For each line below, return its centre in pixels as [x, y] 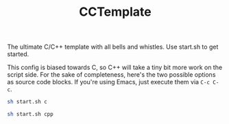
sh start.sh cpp [30, 114]
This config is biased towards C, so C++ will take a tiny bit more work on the [115, 67]
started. [18, 54]
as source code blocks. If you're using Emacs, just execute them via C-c [109, 82]
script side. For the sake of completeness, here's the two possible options [111, 75]
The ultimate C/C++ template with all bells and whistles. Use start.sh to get [113, 47]
